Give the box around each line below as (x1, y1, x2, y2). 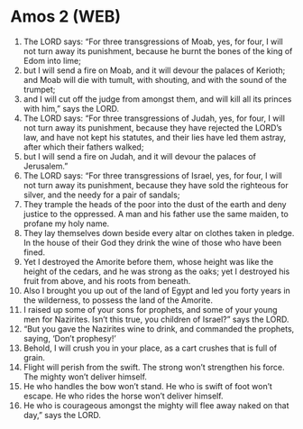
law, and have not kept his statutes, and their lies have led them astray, (23, 132, 287, 142)
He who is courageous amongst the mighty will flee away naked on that (23, 399, 289, 411)
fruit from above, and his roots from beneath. (23, 275, 191, 286)
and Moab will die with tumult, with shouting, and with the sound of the (23, 74, 288, 85)
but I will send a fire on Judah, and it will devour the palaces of (23, 151, 256, 161)
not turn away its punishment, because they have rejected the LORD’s (23, 122, 282, 132)
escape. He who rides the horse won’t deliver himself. (23, 390, 224, 401)
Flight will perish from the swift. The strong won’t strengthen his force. (23, 361, 285, 372)
